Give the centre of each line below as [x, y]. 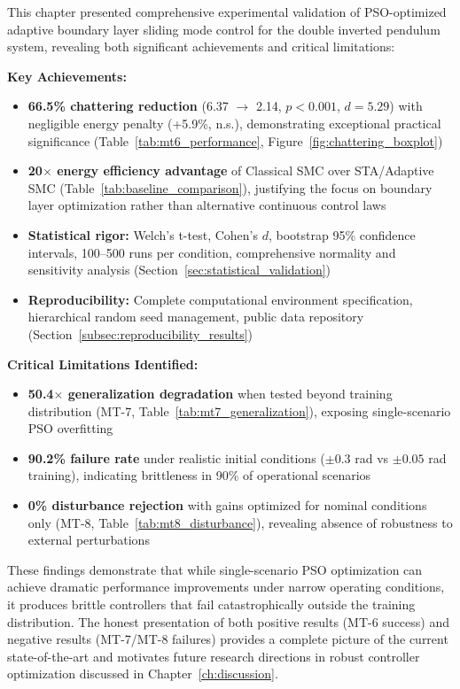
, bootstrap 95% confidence [342, 234]
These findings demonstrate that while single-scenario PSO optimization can [215, 569]
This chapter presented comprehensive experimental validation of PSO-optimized [227, 12]
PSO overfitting [70, 428]
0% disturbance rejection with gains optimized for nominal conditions [227, 505]
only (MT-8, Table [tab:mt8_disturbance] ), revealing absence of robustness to [240, 522]
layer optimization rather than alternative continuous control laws [207, 205]
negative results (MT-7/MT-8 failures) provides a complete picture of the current [228, 639]
